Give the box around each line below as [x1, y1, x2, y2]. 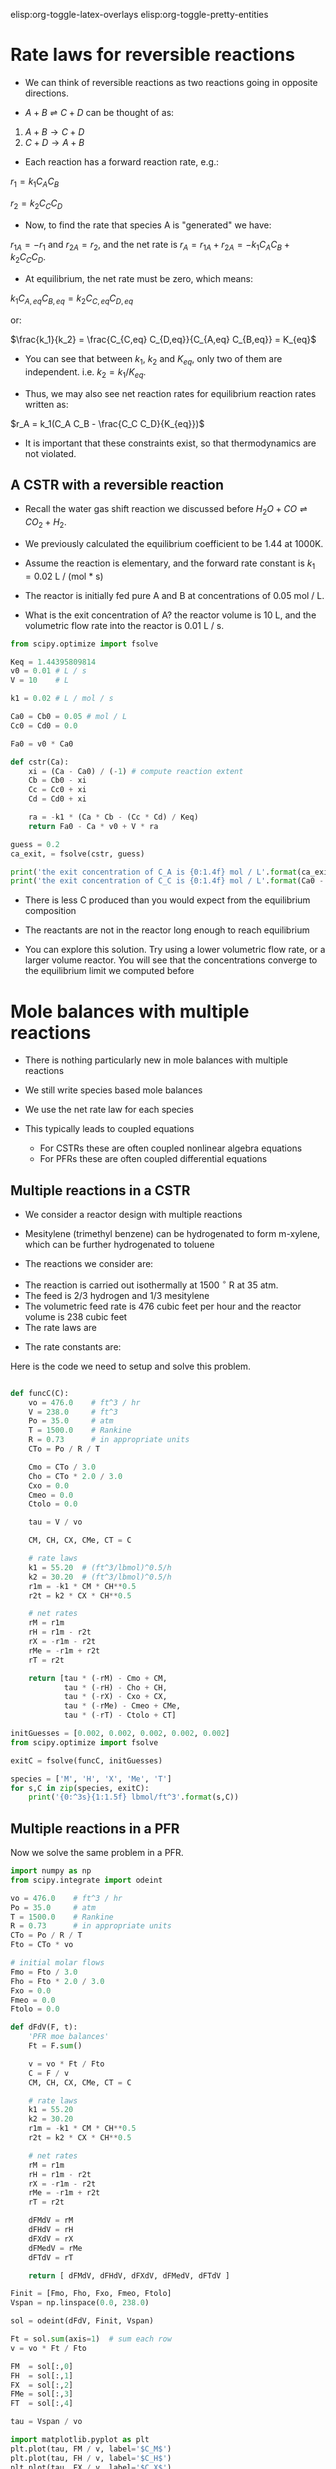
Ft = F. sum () [28, 2041, 83, 2051]
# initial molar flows [10, 1958, 105, 1968]
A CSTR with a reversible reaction [10, 476, 225, 493]
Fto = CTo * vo [10, 1940, 74, 1950]
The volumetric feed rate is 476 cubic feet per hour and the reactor [24, 1300, 302, 1312]
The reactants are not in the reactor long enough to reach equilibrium [24, 924, 310, 936]
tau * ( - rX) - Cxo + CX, [63, 1692, 168, 1702]
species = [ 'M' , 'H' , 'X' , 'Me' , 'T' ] [10, 1774, 172, 1784]
